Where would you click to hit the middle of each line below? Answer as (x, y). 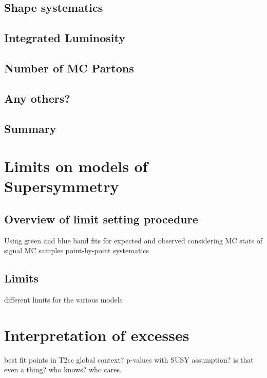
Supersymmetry (62, 186)
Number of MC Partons (69, 68)
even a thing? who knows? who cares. (63, 370)
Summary (30, 128)
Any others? (37, 98)
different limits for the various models (63, 300)
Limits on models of (76, 166)
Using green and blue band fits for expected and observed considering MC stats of (133, 240)
